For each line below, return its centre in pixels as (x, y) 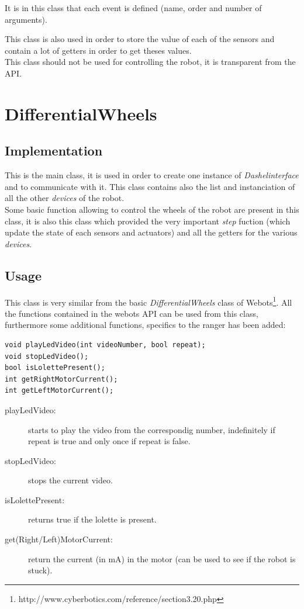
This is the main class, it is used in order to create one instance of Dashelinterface (152, 175)
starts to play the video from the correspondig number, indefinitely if (152, 429)
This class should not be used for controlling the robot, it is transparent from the (150, 62)
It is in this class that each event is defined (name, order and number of (133, 8)
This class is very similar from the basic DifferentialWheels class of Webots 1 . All (148, 301)
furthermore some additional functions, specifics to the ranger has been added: (145, 325)
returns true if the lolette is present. (92, 519)
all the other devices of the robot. (65, 198)
